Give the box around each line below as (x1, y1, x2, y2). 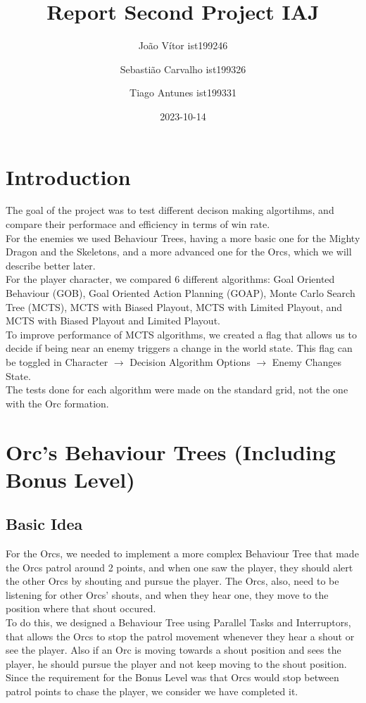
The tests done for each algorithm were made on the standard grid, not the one (6, 382, 348, 397)
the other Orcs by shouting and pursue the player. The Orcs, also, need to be (6, 574, 339, 588)
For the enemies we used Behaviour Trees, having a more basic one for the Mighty (6, 230, 360, 245)
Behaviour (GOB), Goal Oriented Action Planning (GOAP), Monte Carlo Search (6, 286, 355, 300)
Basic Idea (6, 513, 83, 535)
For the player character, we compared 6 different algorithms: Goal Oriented (6, 272, 335, 286)
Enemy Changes (272, 354, 342, 369)
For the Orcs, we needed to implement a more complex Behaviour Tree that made (6, 546, 359, 561)
